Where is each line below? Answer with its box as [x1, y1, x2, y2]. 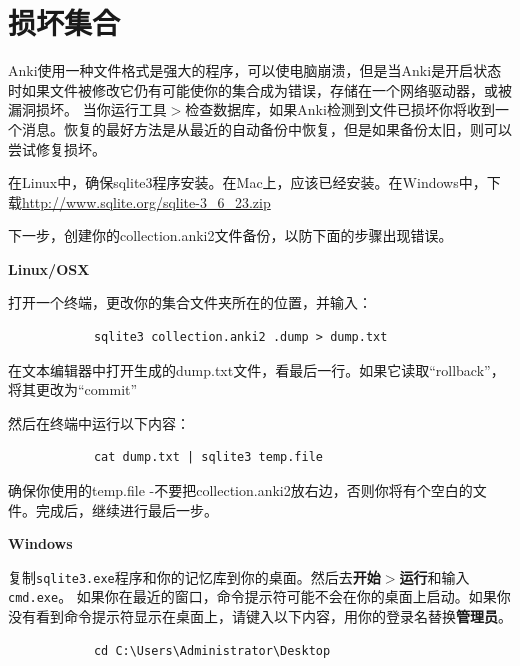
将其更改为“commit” [8, 379, 138, 400]
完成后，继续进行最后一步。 [35, 499, 218, 520]
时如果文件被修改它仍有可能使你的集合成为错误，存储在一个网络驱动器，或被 [8, 79, 512, 100]
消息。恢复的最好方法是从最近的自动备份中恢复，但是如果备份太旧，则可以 [21, 118, 512, 139]
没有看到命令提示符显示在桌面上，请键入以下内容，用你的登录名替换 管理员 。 [8, 606, 512, 627]
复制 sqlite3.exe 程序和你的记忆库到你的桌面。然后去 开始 [8, 566, 381, 587]
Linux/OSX [8, 258, 90, 279]
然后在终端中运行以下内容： [8, 412, 190, 433]
